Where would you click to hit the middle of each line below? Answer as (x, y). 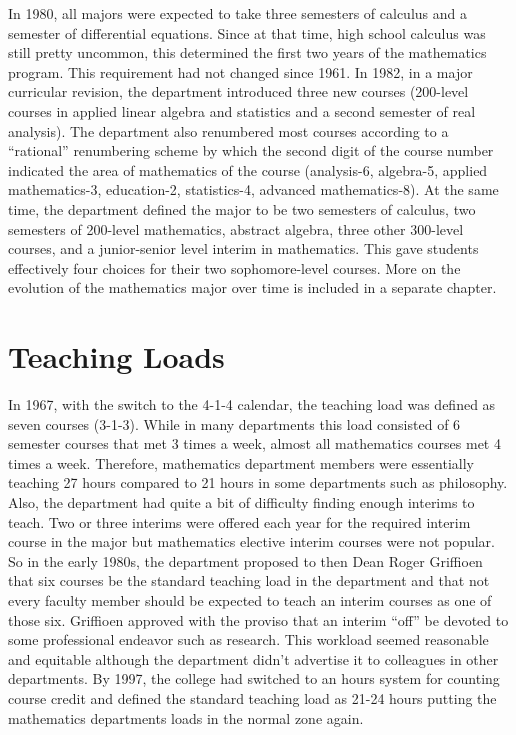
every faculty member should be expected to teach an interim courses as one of (250, 599)
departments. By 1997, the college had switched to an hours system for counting (254, 678)
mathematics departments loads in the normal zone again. (186, 717)
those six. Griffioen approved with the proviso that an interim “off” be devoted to (258, 619)
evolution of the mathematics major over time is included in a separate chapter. (252, 287)
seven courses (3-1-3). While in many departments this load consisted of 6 (234, 423)
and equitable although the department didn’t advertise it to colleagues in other (253, 658)
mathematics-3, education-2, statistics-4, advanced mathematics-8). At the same (253, 189)
